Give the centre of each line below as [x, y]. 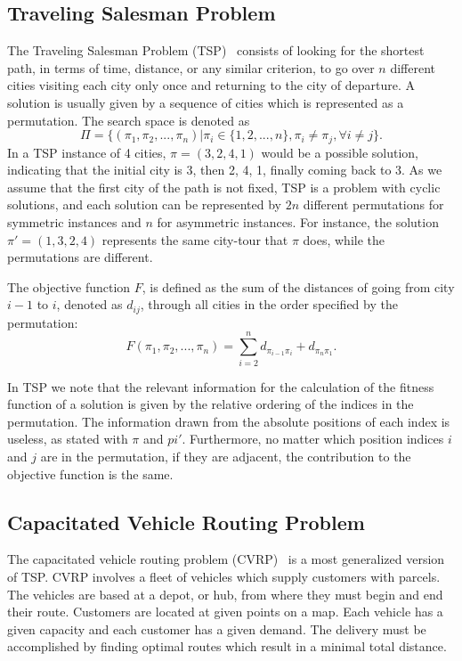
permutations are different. [80, 257]
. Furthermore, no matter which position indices [313, 439]
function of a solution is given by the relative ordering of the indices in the [211, 404]
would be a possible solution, [340, 152]
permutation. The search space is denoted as [129, 120]
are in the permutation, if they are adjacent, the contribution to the [226, 456]
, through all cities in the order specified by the [269, 304]
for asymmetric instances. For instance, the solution [298, 222]
